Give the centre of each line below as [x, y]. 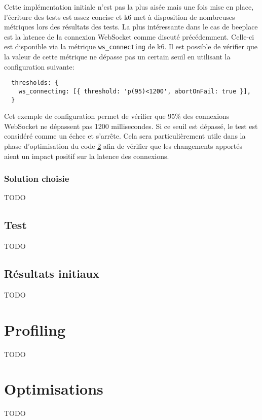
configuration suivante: [39, 66]
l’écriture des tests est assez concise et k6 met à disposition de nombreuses [120, 17]
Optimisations [54, 389]
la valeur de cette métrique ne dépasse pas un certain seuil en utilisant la [117, 57]
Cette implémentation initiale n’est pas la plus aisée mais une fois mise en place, [129, 7]
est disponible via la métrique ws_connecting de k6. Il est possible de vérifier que [131, 46]
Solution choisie [37, 179]
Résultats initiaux [52, 273]
